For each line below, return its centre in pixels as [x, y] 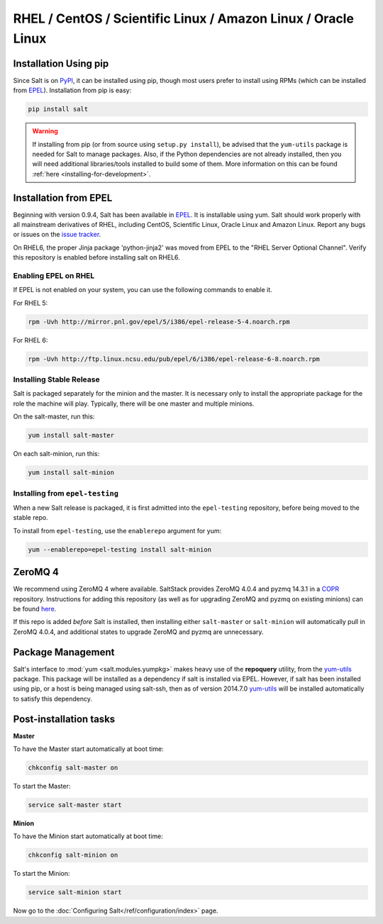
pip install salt [58, 109]
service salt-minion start [75, 892]
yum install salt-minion [71, 473]
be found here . [35, 608]
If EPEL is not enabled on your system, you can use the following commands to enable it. [143, 290]
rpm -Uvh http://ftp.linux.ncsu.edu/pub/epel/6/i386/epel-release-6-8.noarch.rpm [174, 359]
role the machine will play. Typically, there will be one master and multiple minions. [134, 403]
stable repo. [31, 518]
